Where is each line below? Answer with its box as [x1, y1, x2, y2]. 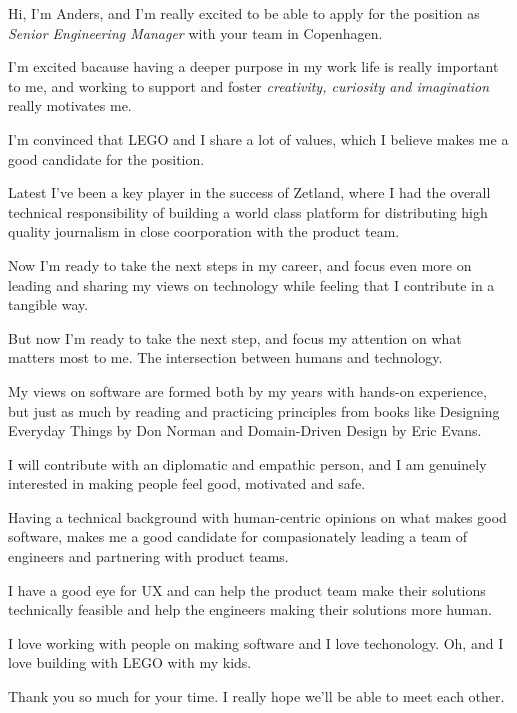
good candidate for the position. [8, 148, 205, 169]
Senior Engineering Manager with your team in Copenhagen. [8, 22, 383, 43]
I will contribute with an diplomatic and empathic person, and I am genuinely [8, 453, 487, 474]
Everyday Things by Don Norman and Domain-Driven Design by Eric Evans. [8, 420, 482, 441]
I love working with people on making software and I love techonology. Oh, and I [8, 632, 504, 653]
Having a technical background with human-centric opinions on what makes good [8, 506, 507, 527]
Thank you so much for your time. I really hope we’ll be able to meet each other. [8, 686, 505, 707]
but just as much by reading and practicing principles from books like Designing [8, 400, 500, 421]
